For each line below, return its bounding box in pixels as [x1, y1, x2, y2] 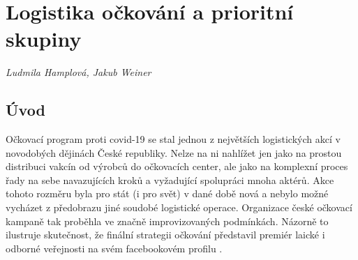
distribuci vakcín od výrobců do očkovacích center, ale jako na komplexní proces [6, 159, 348, 174]
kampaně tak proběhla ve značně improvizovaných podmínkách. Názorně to [6, 213, 329, 228]
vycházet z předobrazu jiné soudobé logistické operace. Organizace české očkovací [6, 200, 352, 215]
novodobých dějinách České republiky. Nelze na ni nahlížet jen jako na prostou [6, 145, 342, 160]
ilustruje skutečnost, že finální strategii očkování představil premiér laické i [6, 227, 325, 242]
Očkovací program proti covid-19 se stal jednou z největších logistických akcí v [6, 132, 341, 146]
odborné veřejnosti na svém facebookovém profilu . [6, 240, 223, 255]
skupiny [6, 24, 82, 53]
